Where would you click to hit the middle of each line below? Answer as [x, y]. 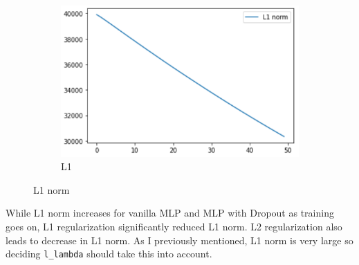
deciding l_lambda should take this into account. [109, 254]
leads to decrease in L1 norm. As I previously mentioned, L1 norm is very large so [179, 240]
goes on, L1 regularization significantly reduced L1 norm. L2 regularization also [174, 227]
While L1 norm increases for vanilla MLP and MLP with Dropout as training [170, 213]
